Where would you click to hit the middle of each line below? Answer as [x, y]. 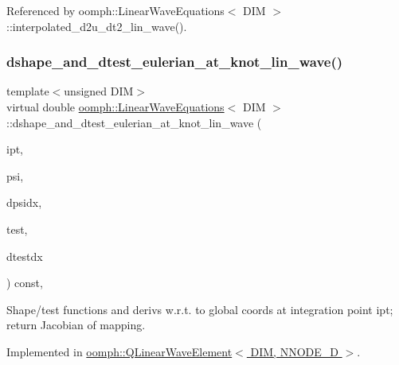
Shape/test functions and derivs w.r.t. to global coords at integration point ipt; [200, 309]
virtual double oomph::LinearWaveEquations [115, 107]
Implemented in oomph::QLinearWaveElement [119, 351]
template [28, 91]
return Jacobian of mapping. [76, 325]
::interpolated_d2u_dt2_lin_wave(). [97, 26]
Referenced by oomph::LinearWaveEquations [115, 10]
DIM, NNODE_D [294, 351]
